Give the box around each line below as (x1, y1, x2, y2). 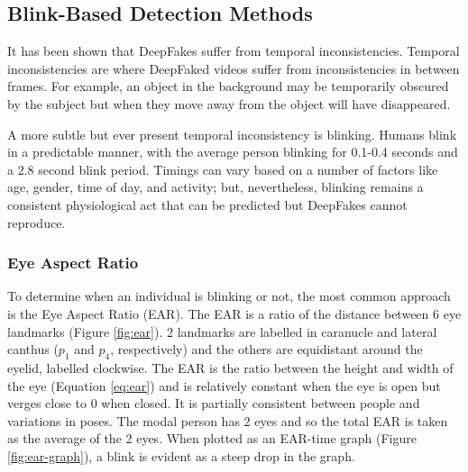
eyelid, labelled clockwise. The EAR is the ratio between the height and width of (7, 358, 454, 377)
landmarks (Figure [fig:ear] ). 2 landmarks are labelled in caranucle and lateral (7, 322, 437, 340)
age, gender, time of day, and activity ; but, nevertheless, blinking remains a (7, 177, 424, 196)
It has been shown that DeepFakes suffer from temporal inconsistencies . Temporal (7, 41, 460, 60)
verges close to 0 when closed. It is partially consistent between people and (7, 394, 420, 413)
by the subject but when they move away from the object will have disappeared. (7, 94, 451, 113)
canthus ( (7, 340, 59, 359)
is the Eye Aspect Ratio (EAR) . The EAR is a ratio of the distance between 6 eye (7, 304, 462, 322)
